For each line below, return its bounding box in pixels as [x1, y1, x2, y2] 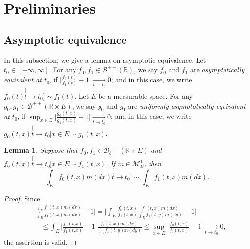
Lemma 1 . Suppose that [4, 145, 78, 155]
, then [144, 158, 162, 168]
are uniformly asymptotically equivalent [128, 100, 246, 111]
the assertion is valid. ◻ [4, 236, 77, 247]
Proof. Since [4, 193, 40, 203]
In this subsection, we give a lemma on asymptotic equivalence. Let [4, 55, 206, 65]
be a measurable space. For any [98, 91, 193, 101]
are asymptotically [190, 64, 245, 75]
